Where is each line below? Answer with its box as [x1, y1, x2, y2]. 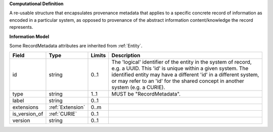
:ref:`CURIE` [49, 110, 77, 117]
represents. [9, 24, 33, 30]
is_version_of [12, 110, 43, 117]
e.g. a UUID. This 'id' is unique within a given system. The [111, 65, 249, 72]
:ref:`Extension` [49, 104, 85, 111]
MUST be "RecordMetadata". [111, 91, 181, 98]
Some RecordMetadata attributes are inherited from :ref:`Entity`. [9, 42, 143, 49]
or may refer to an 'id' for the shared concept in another [111, 77, 245, 84]
